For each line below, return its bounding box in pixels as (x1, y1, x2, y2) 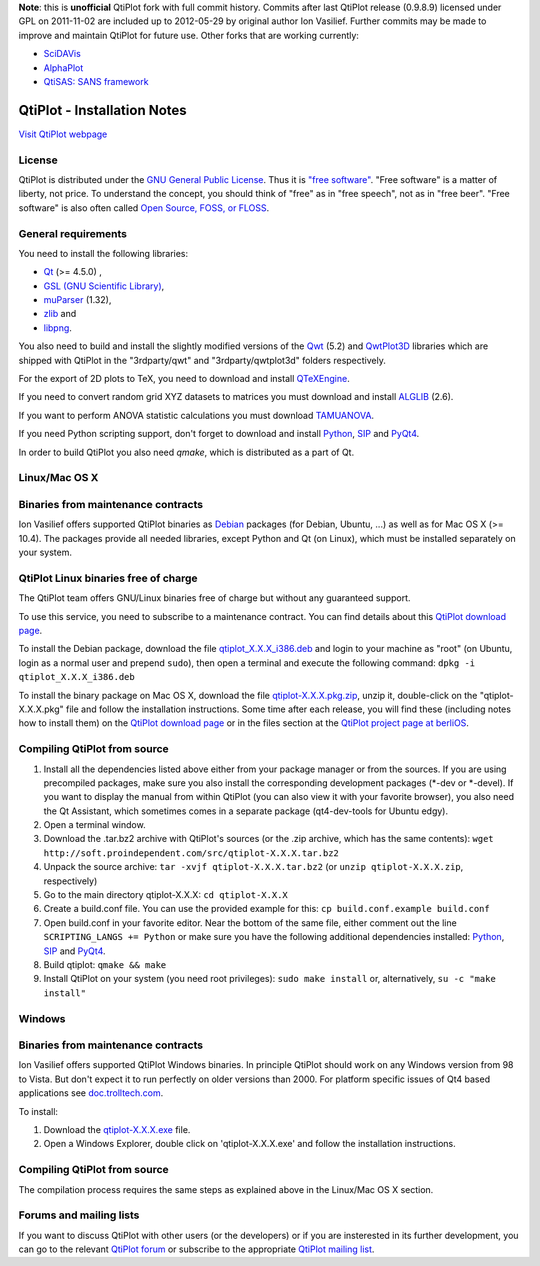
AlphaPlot (43, 61, 84, 74)
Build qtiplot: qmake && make (43, 958, 167, 970)
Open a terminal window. (43, 819, 146, 831)
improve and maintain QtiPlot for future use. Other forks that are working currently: (18, 29, 360, 41)
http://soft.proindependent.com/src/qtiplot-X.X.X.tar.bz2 (43, 847, 340, 859)
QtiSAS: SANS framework (43, 75, 149, 87)
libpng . (43, 321, 72, 334)
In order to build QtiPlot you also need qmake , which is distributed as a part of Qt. (18, 446, 355, 458)
